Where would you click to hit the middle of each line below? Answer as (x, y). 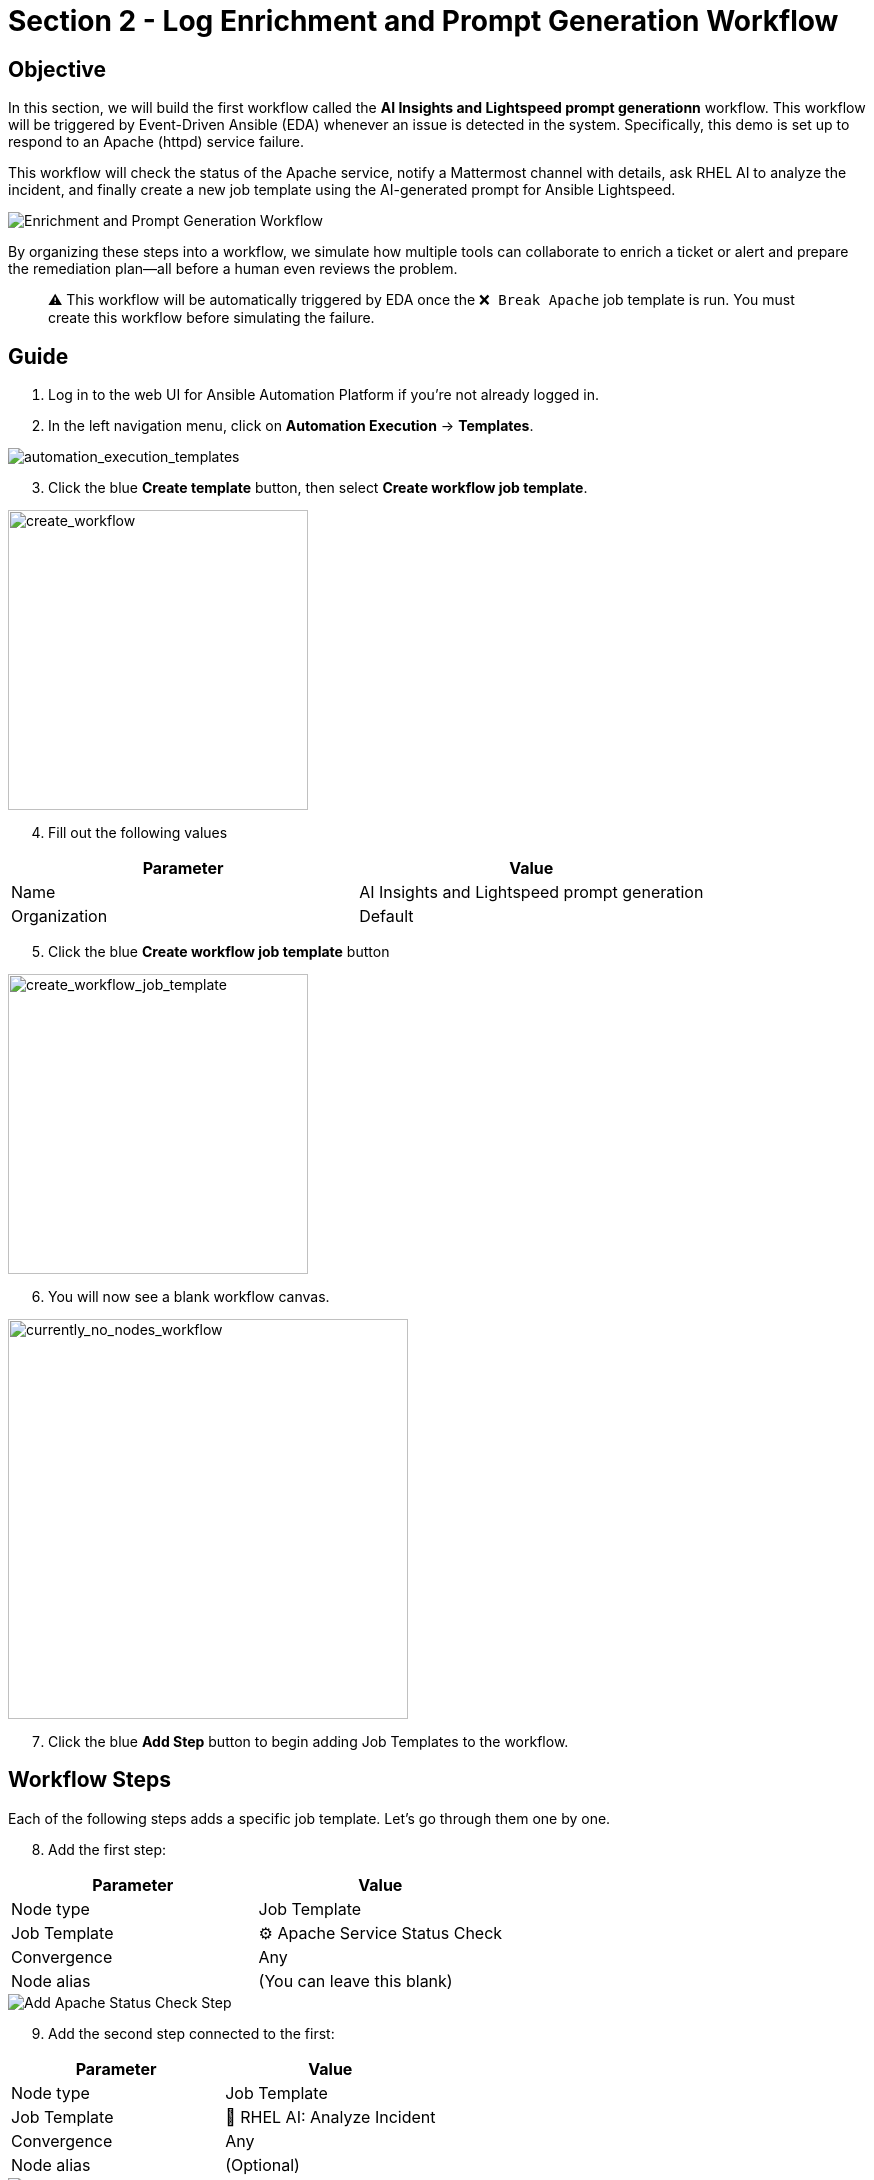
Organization (59, 916)
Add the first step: (107, 1849)
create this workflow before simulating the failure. (211, 318)
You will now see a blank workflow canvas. (189, 1297)
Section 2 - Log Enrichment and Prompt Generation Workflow (423, 21)
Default (386, 916)
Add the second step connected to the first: (191, 2033)
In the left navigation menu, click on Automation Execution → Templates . (291, 426)
